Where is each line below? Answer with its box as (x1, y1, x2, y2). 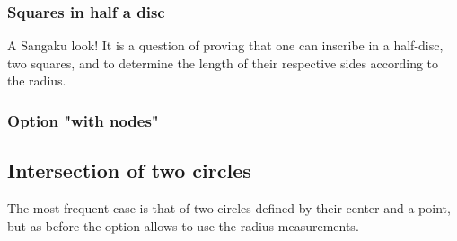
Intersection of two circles (7, 156, 251, 184)
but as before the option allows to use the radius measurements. (7, 216, 359, 235)
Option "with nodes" (7, 109, 159, 131)
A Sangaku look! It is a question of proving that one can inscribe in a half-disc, (7, 36, 444, 55)
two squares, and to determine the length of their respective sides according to (7, 53, 439, 72)
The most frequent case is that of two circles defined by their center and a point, (7, 199, 451, 218)
